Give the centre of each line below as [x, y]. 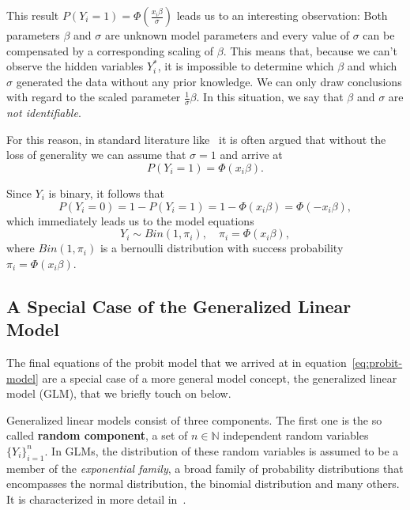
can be [379, 35]
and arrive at [251, 155]
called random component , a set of [97, 435]
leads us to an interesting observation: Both [282, 15]
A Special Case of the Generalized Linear [179, 306]
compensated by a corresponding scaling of [110, 50]
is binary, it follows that [106, 193]
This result [33, 15]
